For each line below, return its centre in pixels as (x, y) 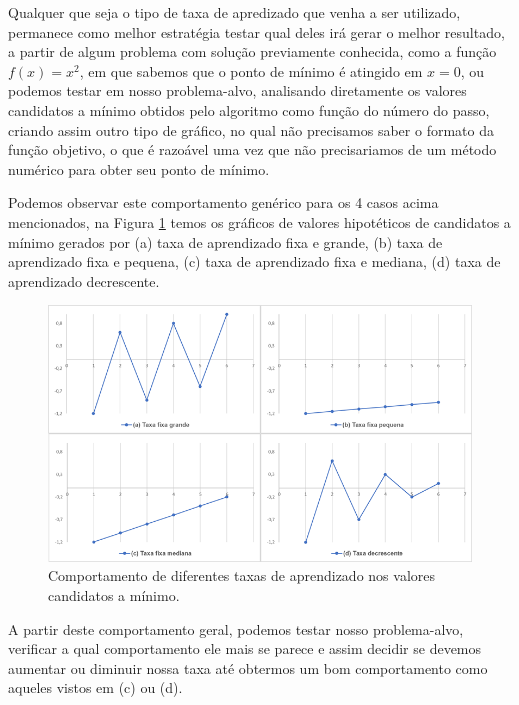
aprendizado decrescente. (84, 280)
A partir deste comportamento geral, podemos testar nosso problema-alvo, (236, 628)
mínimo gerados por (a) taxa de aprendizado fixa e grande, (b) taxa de (225, 241)
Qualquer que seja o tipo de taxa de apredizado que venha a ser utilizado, (234, 12)
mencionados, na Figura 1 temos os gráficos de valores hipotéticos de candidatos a (259, 221)
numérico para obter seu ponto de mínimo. (139, 168)
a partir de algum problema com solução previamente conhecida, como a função (252, 51)
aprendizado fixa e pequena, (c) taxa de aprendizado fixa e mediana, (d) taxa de (254, 261)
